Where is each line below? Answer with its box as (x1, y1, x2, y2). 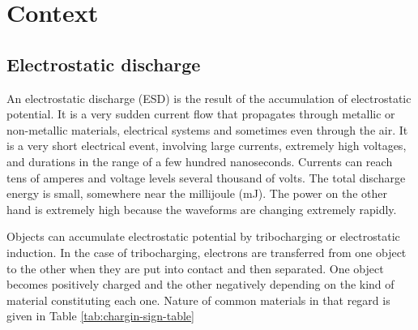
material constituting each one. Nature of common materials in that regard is (6, 291, 390, 308)
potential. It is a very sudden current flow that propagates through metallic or (6, 105, 395, 122)
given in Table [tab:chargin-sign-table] (6, 307, 194, 324)
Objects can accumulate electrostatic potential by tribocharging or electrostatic (6, 228, 400, 245)
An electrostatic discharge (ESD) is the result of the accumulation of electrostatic (6, 89, 412, 106)
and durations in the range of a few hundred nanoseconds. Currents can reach (6, 152, 393, 169)
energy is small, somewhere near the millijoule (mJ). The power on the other (6, 185, 387, 202)
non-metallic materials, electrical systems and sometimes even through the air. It (6, 121, 408, 138)
